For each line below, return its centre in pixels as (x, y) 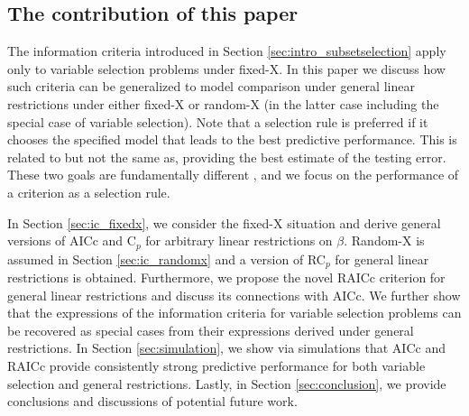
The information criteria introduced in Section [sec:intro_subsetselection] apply (227, 51)
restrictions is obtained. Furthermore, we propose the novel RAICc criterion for (226, 277)
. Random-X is (384, 240)
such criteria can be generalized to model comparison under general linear (211, 86)
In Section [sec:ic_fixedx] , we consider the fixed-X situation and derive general (224, 222)
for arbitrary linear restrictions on (239, 240)
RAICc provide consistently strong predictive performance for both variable (216, 366)
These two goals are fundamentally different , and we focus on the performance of (233, 175)
